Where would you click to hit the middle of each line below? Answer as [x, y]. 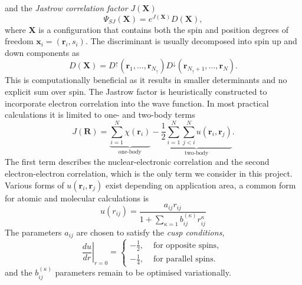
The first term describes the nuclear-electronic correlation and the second [137, 162]
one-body [130, 152]
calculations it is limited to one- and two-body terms [100, 115]
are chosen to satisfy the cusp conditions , [150, 232]
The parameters [33, 232]
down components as [42, 52]
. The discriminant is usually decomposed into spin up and [191, 41]
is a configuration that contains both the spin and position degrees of [163, 29]
